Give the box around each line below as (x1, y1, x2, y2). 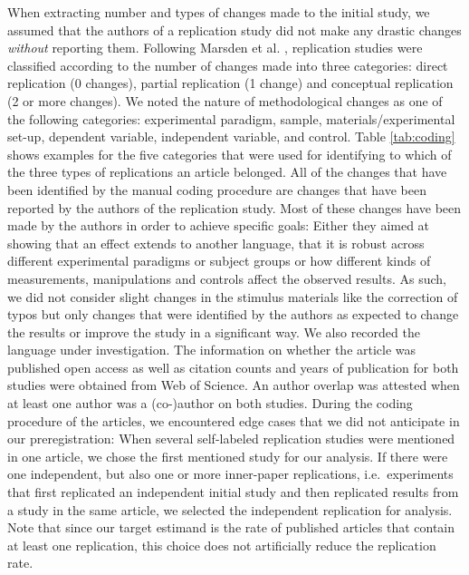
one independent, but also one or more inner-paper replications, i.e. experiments (7, 464, 454, 483)
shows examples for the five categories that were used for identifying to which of (7, 144, 452, 163)
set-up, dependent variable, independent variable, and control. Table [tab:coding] (7, 127, 455, 146)
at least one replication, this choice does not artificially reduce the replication (7, 535, 436, 554)
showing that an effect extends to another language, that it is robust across (7, 233, 425, 252)
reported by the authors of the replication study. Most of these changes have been (7, 198, 462, 217)
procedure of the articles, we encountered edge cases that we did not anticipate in (7, 411, 460, 430)
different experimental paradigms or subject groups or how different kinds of (7, 251, 431, 270)
